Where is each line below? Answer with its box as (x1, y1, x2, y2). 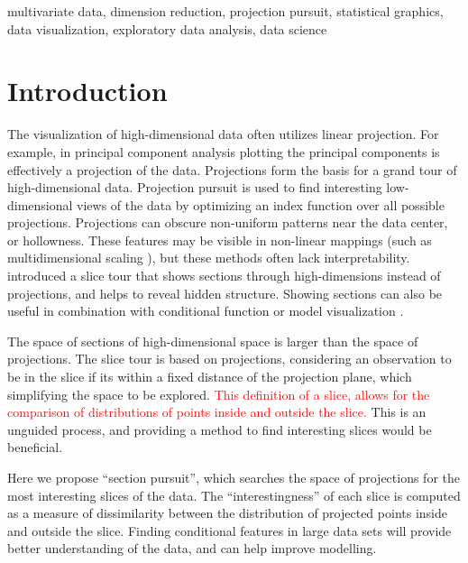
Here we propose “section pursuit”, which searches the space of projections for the (7, 468, 460, 486)
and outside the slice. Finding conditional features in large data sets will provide (7, 521, 452, 540)
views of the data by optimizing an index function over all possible (77, 195, 445, 214)
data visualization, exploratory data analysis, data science (7, 19, 327, 38)
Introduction (7, 72, 168, 109)
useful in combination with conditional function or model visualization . (7, 301, 404, 320)
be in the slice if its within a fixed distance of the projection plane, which (7, 367, 412, 386)
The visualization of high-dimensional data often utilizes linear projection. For (7, 125, 439, 143)
